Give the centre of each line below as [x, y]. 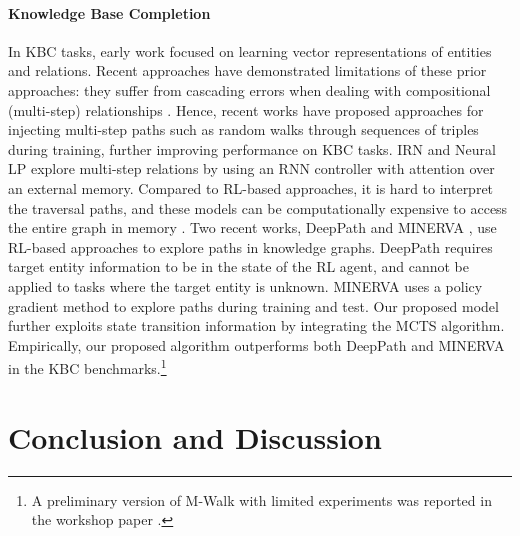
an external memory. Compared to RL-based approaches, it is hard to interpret [251, 187]
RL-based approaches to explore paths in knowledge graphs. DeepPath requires [250, 246]
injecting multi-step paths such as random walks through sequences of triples [243, 129]
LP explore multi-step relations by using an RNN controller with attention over [251, 168]
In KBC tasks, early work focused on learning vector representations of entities [250, 50]
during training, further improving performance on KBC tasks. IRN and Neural [252, 148]
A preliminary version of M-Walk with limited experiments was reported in [261, 499]
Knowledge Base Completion [109, 12]
